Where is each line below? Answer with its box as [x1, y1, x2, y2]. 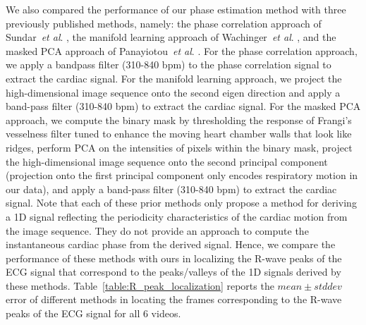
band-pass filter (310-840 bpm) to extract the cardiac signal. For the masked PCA [6, 99, 361, 114]
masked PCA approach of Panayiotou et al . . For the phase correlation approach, [6, 43, 358, 58]
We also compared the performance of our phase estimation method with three [6, 2, 346, 16]
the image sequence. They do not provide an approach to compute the [6, 223, 309, 238]
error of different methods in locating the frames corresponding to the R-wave [6, 292, 342, 307]
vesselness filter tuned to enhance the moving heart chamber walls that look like [6, 126, 352, 141]
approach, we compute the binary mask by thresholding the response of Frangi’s [6, 112, 352, 127]
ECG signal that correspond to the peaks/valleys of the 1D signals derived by [6, 264, 341, 279]
